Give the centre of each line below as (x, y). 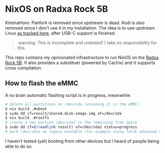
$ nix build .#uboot (26, 109)
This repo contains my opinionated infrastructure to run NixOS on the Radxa (82, 57)
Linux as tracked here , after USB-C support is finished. (61, 33)
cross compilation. (24, 68)
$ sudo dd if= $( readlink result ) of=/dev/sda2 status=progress (71, 127)
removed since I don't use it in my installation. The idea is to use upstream (80, 28)
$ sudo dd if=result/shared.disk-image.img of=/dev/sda (63, 113)
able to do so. (19, 146)
